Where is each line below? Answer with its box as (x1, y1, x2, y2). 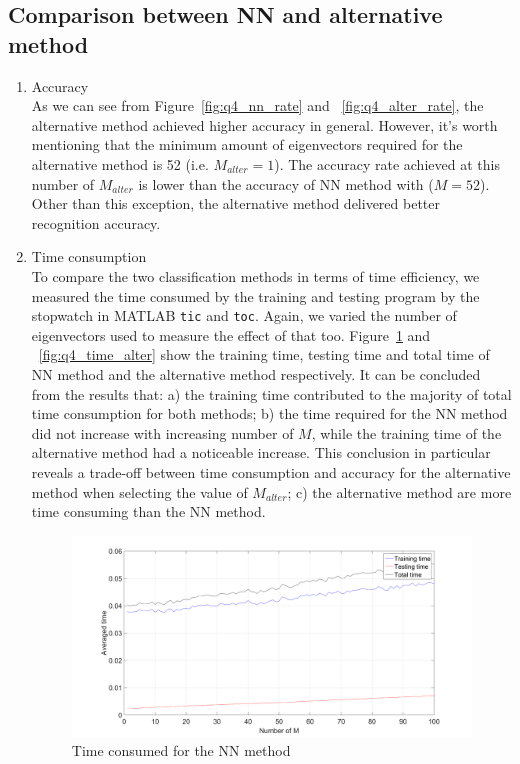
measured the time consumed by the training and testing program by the (31, 285, 480, 306)
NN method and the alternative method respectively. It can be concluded (31, 363, 481, 384)
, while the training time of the (311, 422, 502, 443)
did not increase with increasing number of (31, 422, 294, 443)
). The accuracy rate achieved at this (274, 153, 500, 174)
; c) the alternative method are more (287, 481, 512, 502)
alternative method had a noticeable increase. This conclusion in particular (31, 442, 491, 463)
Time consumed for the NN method (71, 740, 291, 761)
